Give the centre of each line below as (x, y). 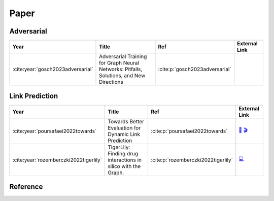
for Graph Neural (119, 63)
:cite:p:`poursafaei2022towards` (189, 131)
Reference (26, 187)
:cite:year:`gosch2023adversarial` (53, 70)
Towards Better (126, 121)
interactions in (125, 160)
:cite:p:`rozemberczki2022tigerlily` (192, 160)
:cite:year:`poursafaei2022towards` (55, 131)
